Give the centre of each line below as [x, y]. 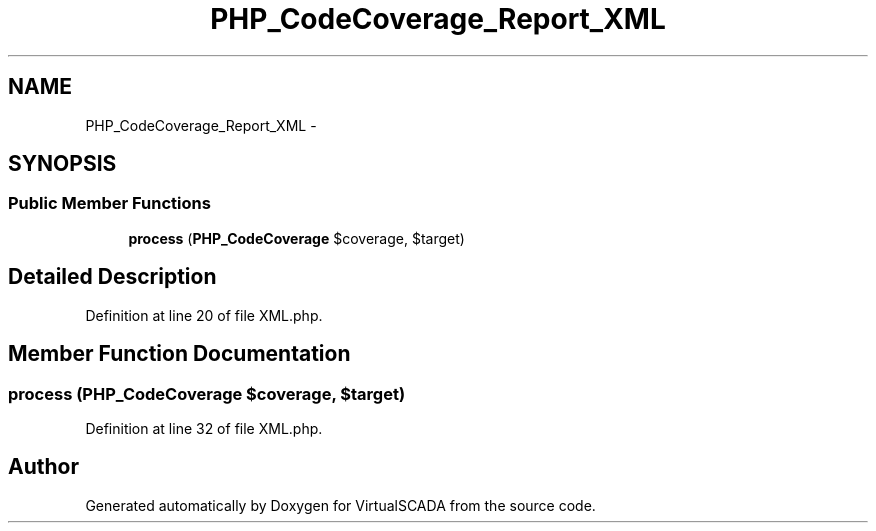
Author [43, 467]
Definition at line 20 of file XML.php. [204, 315]
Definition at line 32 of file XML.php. [204, 428]
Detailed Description [112, 277]
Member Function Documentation [179, 354]
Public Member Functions [109, 203]
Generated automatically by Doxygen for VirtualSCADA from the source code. [340, 505]
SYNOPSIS [62, 164]
